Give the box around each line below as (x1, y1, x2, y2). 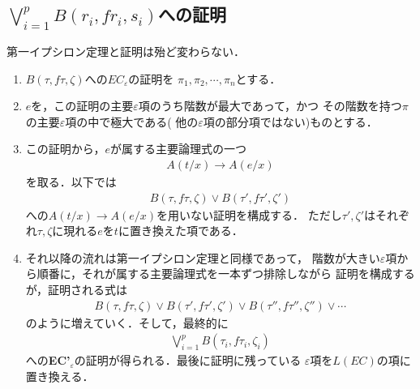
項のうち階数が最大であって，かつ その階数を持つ (138, 97, 402, 114)
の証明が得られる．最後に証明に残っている (74, 352, 302, 369)
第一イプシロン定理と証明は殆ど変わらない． (6, 43, 245, 59)
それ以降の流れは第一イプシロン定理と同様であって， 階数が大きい (25, 249, 380, 266)
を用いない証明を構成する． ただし (156, 206, 342, 223)
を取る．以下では (25, 173, 117, 190)
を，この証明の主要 (31, 97, 134, 114)
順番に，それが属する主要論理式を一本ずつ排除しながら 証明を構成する (36, 265, 415, 282)
